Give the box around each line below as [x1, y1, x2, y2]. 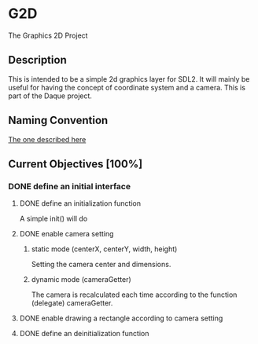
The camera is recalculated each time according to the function [31, 290, 238, 299]
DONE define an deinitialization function [19, 329, 149, 339]
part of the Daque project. [8, 91, 93, 101]
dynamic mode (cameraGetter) [31, 275, 131, 284]
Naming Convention [8, 114, 109, 127]
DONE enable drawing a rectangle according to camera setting [19, 313, 223, 323]
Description [8, 53, 67, 67]
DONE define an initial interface [8, 181, 131, 192]
